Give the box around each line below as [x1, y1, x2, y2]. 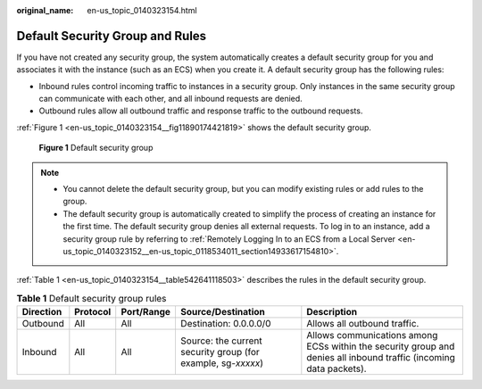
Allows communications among [306, 329, 438, 342]
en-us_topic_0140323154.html [87, 5, 197, 15]
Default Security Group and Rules [16, 28, 207, 44]
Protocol [74, 306, 112, 319]
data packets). [306, 362, 367, 375]
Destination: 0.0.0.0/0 [179, 318, 271, 330]
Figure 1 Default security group [38, 143, 154, 153]
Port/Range [120, 306, 171, 319]
